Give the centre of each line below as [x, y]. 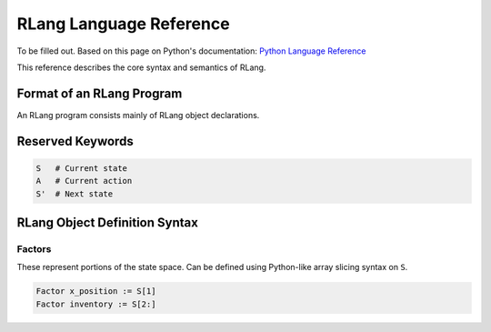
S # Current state [81, 168]
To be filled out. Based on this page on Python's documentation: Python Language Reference [191, 51]
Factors [34, 249]
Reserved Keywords [75, 141]
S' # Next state [75, 194]
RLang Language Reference [124, 24]
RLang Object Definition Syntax [108, 223]
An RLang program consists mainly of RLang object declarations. [138, 115]
